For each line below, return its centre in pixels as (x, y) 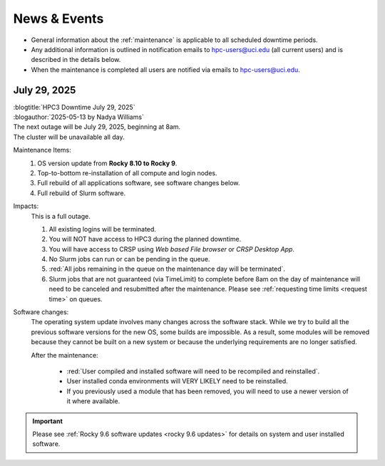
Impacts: (26, 206)
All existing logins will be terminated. (103, 229)
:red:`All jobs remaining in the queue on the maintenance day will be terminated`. (167, 269)
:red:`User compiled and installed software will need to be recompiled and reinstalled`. (193, 371)
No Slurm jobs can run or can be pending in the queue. (129, 259)
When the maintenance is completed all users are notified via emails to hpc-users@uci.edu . (166, 69)
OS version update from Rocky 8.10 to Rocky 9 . (107, 163)
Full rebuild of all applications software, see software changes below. (139, 183)
